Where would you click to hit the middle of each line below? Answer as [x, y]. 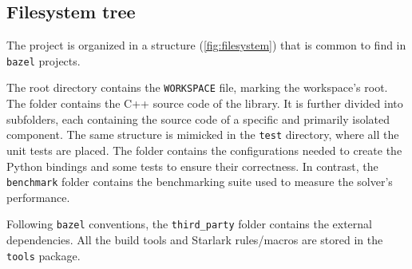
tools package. [44, 255]
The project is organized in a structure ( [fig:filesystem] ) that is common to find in [206, 45]
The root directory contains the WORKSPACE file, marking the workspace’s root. [197, 87]
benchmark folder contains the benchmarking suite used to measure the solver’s [200, 182]
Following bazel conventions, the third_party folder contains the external [189, 224]
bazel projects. [44, 60]
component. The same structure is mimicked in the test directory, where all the [203, 134]
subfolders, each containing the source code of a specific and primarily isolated [198, 119]
